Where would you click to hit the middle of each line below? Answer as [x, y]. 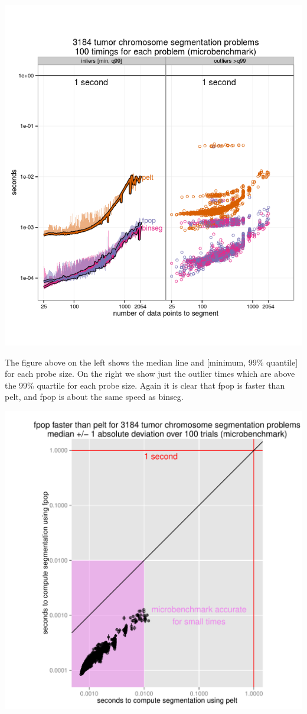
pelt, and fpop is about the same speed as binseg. [94, 397]
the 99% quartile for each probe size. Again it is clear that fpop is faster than [145, 385]
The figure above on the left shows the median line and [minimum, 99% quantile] [151, 362]
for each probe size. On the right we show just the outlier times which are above [150, 374]
